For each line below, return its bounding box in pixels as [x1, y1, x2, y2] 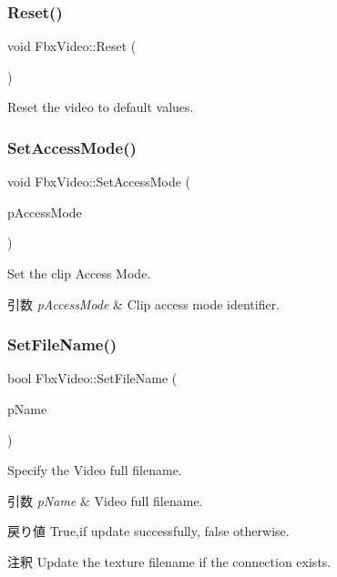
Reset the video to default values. [7, 97, 194, 116]
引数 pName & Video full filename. [7, 491, 203, 510]
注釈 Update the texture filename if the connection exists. [7, 552, 332, 571]
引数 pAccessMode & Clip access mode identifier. [7, 294, 281, 313]
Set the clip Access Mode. [7, 264, 151, 282]
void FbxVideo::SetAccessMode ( [7, 172, 191, 191]
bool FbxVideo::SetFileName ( [7, 369, 178, 388]
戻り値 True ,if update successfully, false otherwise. [7, 521, 290, 541]
